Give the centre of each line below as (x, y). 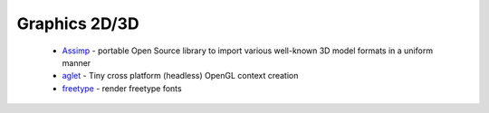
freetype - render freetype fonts (122, 88)
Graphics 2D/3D (78, 24)
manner (77, 62)
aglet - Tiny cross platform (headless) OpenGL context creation (180, 76)
